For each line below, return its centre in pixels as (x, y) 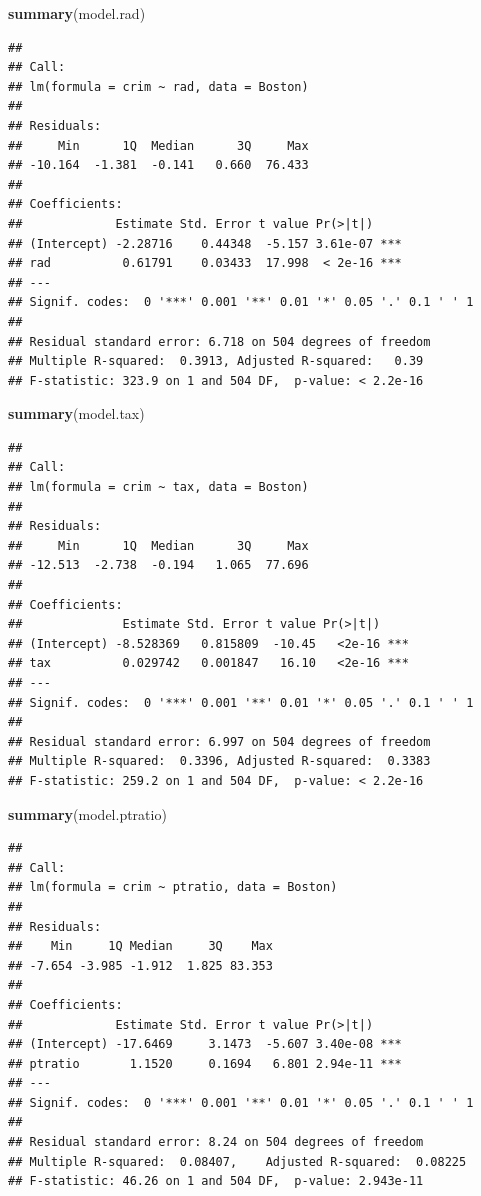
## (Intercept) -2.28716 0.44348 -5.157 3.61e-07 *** (205, 243)
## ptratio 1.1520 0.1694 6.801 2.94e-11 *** (205, 1063)
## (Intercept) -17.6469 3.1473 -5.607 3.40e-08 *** (205, 1044)
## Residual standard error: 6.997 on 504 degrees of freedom (219, 741)
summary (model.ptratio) (87, 813)
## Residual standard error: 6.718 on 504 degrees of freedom (219, 341)
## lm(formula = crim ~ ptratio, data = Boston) (173, 887)
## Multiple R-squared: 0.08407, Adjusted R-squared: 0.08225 (237, 1161)
